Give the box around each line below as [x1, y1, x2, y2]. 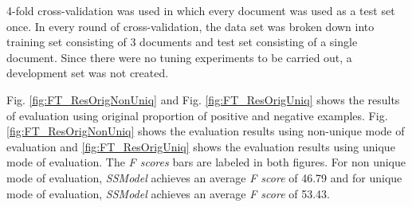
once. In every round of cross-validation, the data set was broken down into [6, 18, 375, 34]
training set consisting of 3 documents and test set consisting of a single [6, 33, 358, 50]
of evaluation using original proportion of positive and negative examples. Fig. [6, 107, 388, 123]
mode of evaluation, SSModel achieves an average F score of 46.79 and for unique [6, 169, 402, 186]
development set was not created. [6, 64, 169, 81]
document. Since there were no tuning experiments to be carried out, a [6, 49, 352, 65]
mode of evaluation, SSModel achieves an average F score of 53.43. [6, 185, 330, 201]
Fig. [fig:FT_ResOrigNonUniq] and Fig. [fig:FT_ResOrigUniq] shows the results [6, 91, 400, 107]
